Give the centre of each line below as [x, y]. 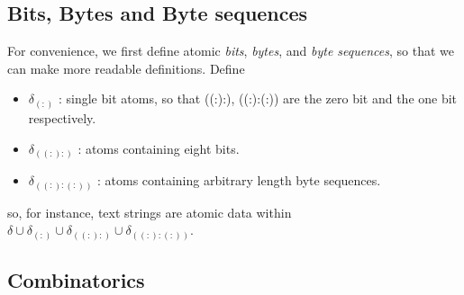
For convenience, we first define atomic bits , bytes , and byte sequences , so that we [231, 51]
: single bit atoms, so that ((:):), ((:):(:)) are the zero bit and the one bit [258, 98]
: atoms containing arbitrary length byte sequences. [239, 180]
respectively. [62, 117]
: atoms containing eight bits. [159, 148]
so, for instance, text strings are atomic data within [150, 212]
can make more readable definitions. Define [126, 68]
